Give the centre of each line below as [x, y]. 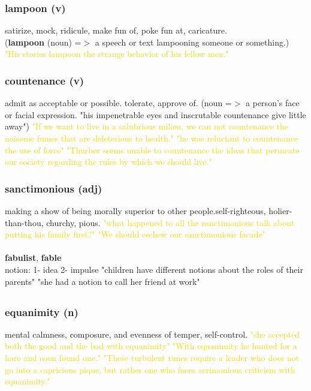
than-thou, [24, 222]
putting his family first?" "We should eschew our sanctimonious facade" [135, 234]
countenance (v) [44, 80]
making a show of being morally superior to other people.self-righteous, [135, 210]
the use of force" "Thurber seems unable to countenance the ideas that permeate [152, 150]
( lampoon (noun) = [43, 42]
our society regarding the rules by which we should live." [108, 162]
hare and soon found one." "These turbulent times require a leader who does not [152, 358]
